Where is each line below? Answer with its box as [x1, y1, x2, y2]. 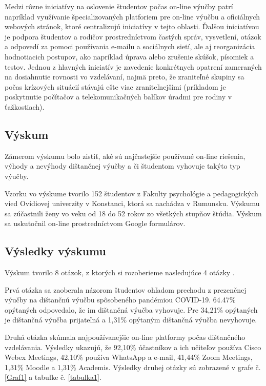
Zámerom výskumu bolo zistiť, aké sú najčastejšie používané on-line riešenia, [5, 150, 245, 161]
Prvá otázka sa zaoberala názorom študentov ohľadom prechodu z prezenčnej [5, 284, 247, 295]
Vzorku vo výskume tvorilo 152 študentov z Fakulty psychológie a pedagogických [5, 188, 258, 198]
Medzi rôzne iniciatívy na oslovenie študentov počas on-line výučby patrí [5, 1, 233, 11]
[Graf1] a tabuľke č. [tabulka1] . [5, 372, 101, 382]
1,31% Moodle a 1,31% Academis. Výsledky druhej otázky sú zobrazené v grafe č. [5, 361, 261, 372]
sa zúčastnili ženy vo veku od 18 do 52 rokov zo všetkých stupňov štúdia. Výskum [5, 208, 262, 218]
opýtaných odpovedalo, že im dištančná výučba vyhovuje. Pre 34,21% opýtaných [5, 304, 258, 315]
